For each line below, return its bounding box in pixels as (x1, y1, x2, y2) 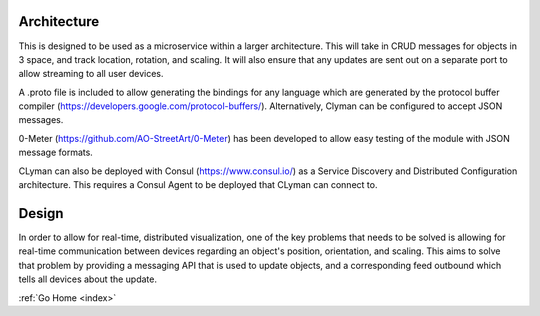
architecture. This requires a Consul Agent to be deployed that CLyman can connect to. (18, 179, 378, 191)
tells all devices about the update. (18, 273, 158, 285)
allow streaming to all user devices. (18, 68, 164, 80)
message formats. (18, 146, 94, 159)
